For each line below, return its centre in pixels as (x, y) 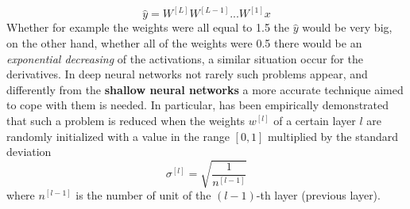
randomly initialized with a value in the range (118, 136)
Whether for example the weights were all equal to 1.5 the (148, 27)
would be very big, (347, 27)
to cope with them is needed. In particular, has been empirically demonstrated (198, 105)
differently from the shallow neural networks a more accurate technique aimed (205, 89)
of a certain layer (315, 120)
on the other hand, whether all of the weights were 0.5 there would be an (184, 43)
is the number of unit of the (143, 195)
